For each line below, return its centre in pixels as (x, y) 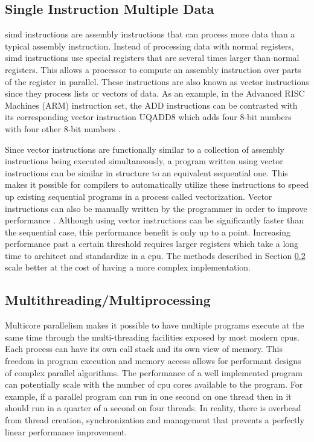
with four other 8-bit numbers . (63, 128)
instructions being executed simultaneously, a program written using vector (144, 161)
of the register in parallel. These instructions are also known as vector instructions (157, 81)
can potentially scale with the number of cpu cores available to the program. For (154, 384)
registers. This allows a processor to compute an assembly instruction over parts (153, 69)
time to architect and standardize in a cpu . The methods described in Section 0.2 (155, 255)
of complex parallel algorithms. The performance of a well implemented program (154, 372)
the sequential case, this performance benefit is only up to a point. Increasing (148, 232)
